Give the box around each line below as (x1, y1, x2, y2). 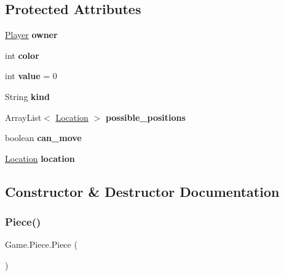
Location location (5, 151, 75, 164)
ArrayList (5, 110, 42, 123)
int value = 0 (5, 69, 57, 82)
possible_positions (105, 110, 186, 123)
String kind (5, 90, 50, 102)
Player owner (5, 28, 58, 41)
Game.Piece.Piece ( (5, 238, 77, 251)
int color (5, 48, 39, 61)
